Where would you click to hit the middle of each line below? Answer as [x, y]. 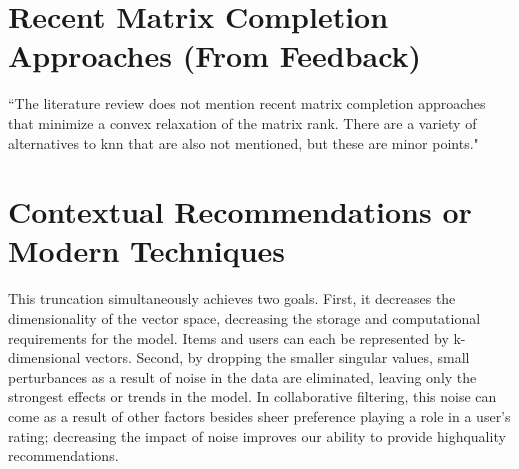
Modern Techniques [147, 250]
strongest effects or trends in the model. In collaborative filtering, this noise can [252, 396]
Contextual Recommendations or [240, 211]
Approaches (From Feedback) [215, 55]
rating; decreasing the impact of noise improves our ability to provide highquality [257, 435]
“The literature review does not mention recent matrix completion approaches [247, 103]
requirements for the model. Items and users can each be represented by [228, 337]
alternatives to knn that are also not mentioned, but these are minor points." [243, 142]
